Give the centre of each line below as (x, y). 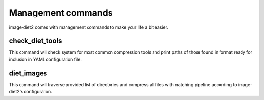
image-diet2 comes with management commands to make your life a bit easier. (89, 27)
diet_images (28, 73)
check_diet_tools (35, 41)
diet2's (16, 92)
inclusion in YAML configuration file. (45, 59)
